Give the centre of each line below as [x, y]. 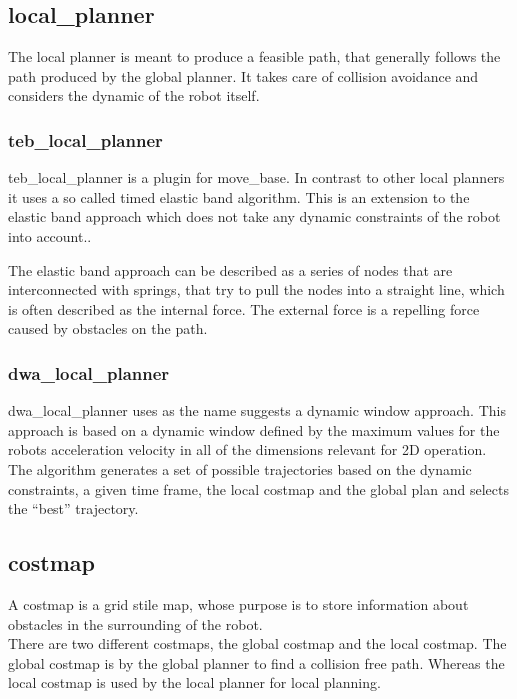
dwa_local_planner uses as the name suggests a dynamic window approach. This [257, 410]
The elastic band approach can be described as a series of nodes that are [230, 269]
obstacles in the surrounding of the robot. [135, 623]
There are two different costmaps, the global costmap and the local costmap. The [257, 643]
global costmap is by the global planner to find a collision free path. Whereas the [256, 662]
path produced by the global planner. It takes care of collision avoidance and [243, 75]
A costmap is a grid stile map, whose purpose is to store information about [238, 603]
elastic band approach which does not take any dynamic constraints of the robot [254, 216]
